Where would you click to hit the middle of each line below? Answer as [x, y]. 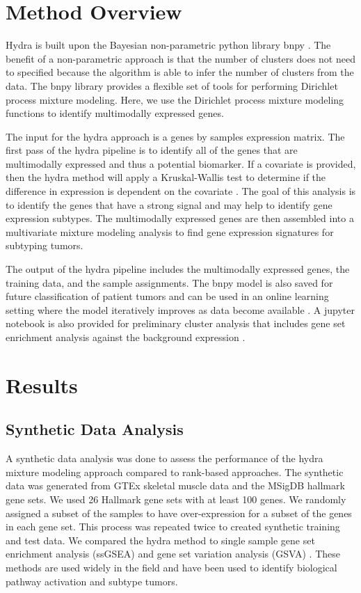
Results [42, 385]
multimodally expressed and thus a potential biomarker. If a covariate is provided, [181, 163]
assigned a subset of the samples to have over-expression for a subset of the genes [179, 513]
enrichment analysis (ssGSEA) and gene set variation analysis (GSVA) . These [173, 554]
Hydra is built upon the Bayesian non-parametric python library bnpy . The [168, 45]
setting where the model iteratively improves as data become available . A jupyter [180, 309]
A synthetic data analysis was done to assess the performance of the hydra [165, 458]
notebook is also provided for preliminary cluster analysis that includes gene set [176, 323]
